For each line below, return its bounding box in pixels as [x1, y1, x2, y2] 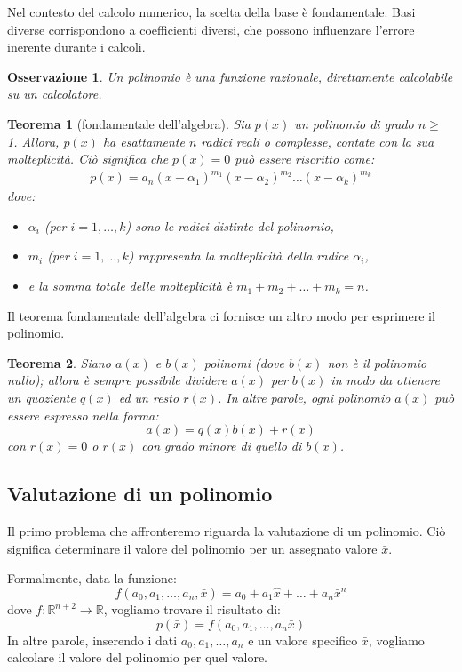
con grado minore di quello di [141, 436, 302, 455]
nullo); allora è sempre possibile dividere [7, 371, 227, 389]
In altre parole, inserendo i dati [7, 630, 178, 649]
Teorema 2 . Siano [7, 353, 111, 372]
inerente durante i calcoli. [7, 37, 146, 56]
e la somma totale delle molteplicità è [28, 276, 233, 295]
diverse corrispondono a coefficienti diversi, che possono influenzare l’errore [7, 20, 415, 38]
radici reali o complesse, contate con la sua [201, 132, 434, 150]
